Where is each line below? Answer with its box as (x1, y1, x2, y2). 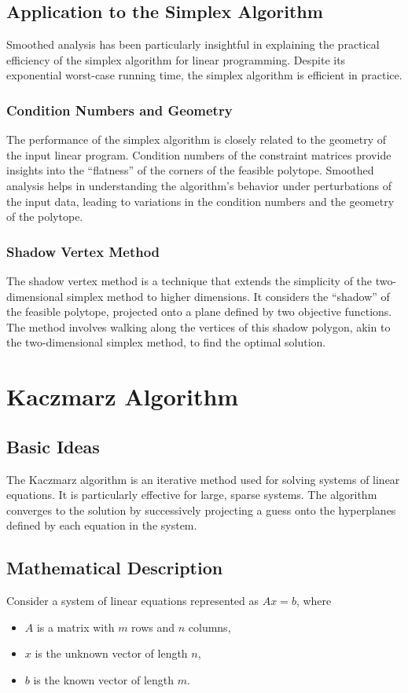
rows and (131, 618, 175, 635)
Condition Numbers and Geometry (6, 100, 233, 119)
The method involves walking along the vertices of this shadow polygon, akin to (6, 318, 391, 335)
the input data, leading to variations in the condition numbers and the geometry (6, 192, 395, 209)
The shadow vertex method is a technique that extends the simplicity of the (6, 272, 373, 288)
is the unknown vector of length (35, 645, 188, 662)
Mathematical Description (6, 555, 223, 580)
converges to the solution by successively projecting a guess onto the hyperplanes (6, 501, 396, 518)
